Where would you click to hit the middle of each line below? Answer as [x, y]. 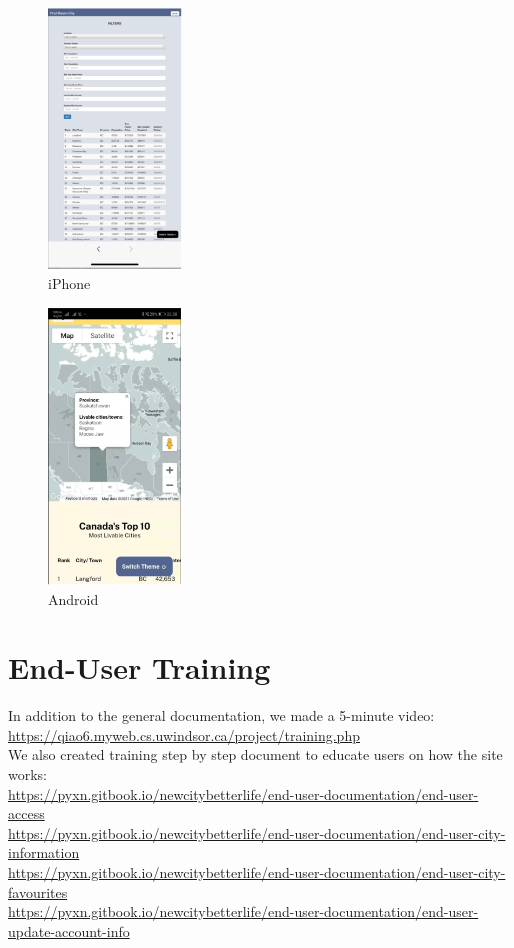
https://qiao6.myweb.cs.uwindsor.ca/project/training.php [184, 734]
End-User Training [139, 667]
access [26, 813]
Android [73, 598]
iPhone [69, 283]
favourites [38, 891]
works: [28, 774]
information [44, 852]
